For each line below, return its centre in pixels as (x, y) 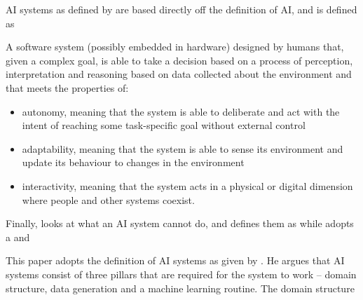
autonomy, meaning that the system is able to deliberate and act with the (181, 111)
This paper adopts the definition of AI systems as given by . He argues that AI (175, 260)
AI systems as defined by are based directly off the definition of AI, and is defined (181, 9)
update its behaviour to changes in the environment (133, 162)
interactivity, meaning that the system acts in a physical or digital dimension (187, 185)
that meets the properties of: (67, 87)
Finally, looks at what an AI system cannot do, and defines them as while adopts (180, 223)
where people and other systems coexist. (108, 199)
